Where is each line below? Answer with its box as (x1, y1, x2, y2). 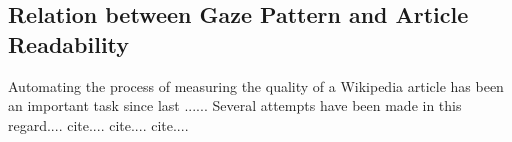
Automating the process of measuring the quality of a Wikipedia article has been (8, 75, 504, 96)
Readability (8, 28, 130, 59)
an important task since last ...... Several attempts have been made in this (8, 95, 462, 116)
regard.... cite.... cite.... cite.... (8, 114, 189, 135)
